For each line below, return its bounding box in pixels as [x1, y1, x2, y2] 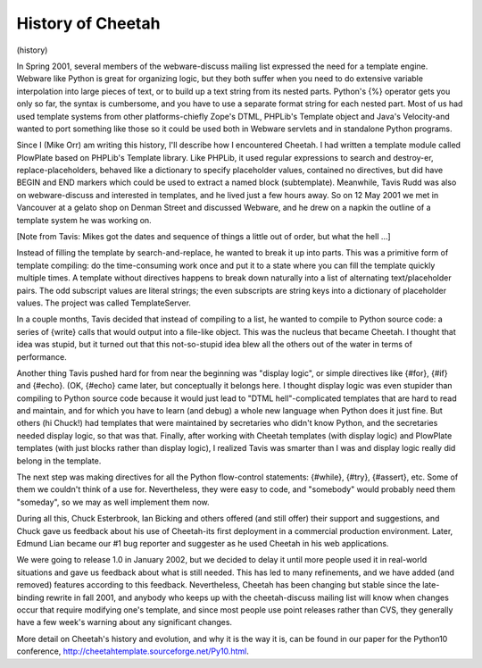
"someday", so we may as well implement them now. [16, 497, 210, 507]
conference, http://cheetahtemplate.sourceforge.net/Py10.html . [16, 646, 249, 656]
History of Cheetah [16, 13, 161, 33]
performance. [16, 351, 67, 362]
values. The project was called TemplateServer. [16, 297, 192, 308]
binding [16, 592, 45, 603]
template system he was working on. [16, 214, 152, 225]
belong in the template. [16, 455, 102, 466]
